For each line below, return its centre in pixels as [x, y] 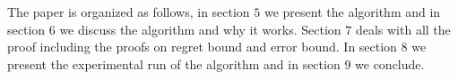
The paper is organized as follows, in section [129, 12]
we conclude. [390, 63]
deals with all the [403, 29]
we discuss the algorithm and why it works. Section [200, 29]
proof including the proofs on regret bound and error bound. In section [202, 47]
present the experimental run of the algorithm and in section [174, 63]
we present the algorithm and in [352, 12]
